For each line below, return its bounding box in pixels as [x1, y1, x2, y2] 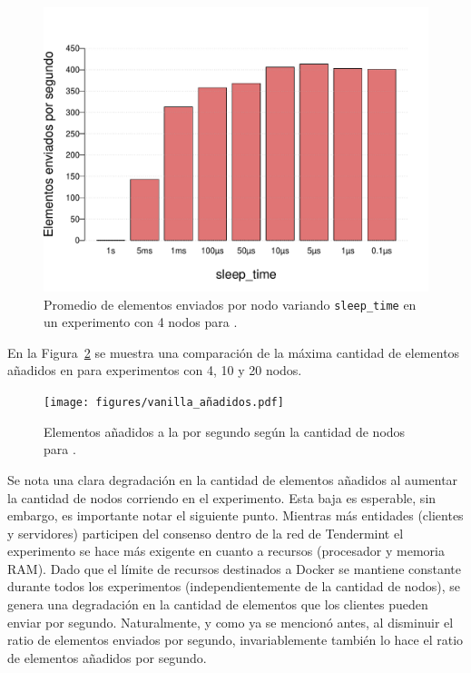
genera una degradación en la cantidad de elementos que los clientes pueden [7, 595, 428, 614]
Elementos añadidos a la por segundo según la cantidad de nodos [44, 421, 406, 440]
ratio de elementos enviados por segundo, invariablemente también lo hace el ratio [7, 630, 464, 649]
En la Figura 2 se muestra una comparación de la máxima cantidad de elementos [7, 342, 460, 361]
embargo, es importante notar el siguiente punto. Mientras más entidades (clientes [7, 506, 464, 525]
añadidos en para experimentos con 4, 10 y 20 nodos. [7, 361, 302, 380]
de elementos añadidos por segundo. [7, 648, 207, 667]
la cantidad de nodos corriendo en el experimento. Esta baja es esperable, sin [7, 488, 437, 507]
